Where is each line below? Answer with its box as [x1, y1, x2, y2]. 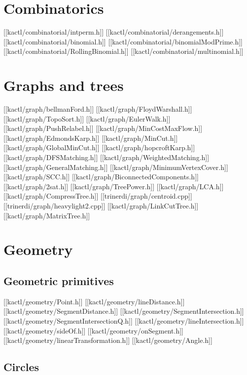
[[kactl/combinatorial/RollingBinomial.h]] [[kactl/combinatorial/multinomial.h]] [3, 46, 244, 56]
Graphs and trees [3, 75, 124, 95]
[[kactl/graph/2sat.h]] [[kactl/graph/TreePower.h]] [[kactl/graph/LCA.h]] [3, 181, 224, 191]
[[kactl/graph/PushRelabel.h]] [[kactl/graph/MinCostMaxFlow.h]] [3, 123, 203, 133]
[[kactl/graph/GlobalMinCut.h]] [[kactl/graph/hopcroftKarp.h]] [3, 142, 195, 153]
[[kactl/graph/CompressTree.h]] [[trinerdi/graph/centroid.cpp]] [3, 191, 192, 201]
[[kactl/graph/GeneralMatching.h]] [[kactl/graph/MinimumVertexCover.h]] [3, 162, 228, 172]
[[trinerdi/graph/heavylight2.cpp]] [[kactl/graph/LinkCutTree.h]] [3, 200, 199, 210]
